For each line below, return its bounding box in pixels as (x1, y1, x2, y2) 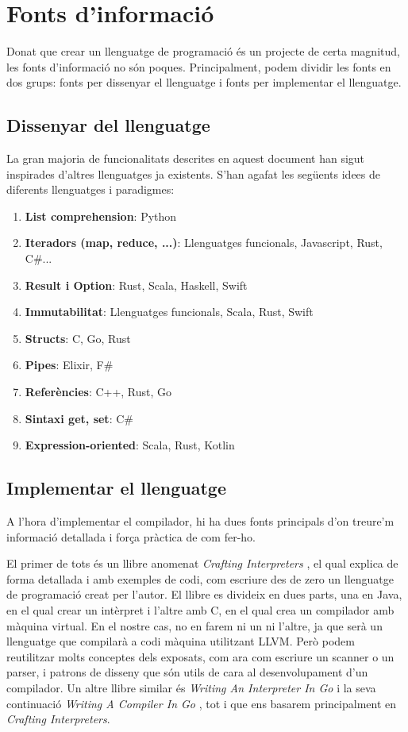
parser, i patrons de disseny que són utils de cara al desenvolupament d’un (6, 664, 368, 680)
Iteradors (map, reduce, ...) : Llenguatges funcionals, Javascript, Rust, (25, 234, 383, 251)
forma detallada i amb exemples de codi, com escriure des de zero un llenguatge (6, 570, 394, 587)
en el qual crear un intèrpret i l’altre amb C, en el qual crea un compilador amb (6, 602, 395, 618)
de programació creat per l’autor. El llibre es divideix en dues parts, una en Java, (6, 586, 402, 603)
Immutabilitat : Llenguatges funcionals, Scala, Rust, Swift (25, 303, 314, 320)
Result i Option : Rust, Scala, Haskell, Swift (25, 276, 248, 293)
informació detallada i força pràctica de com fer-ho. (6, 528, 256, 545)
